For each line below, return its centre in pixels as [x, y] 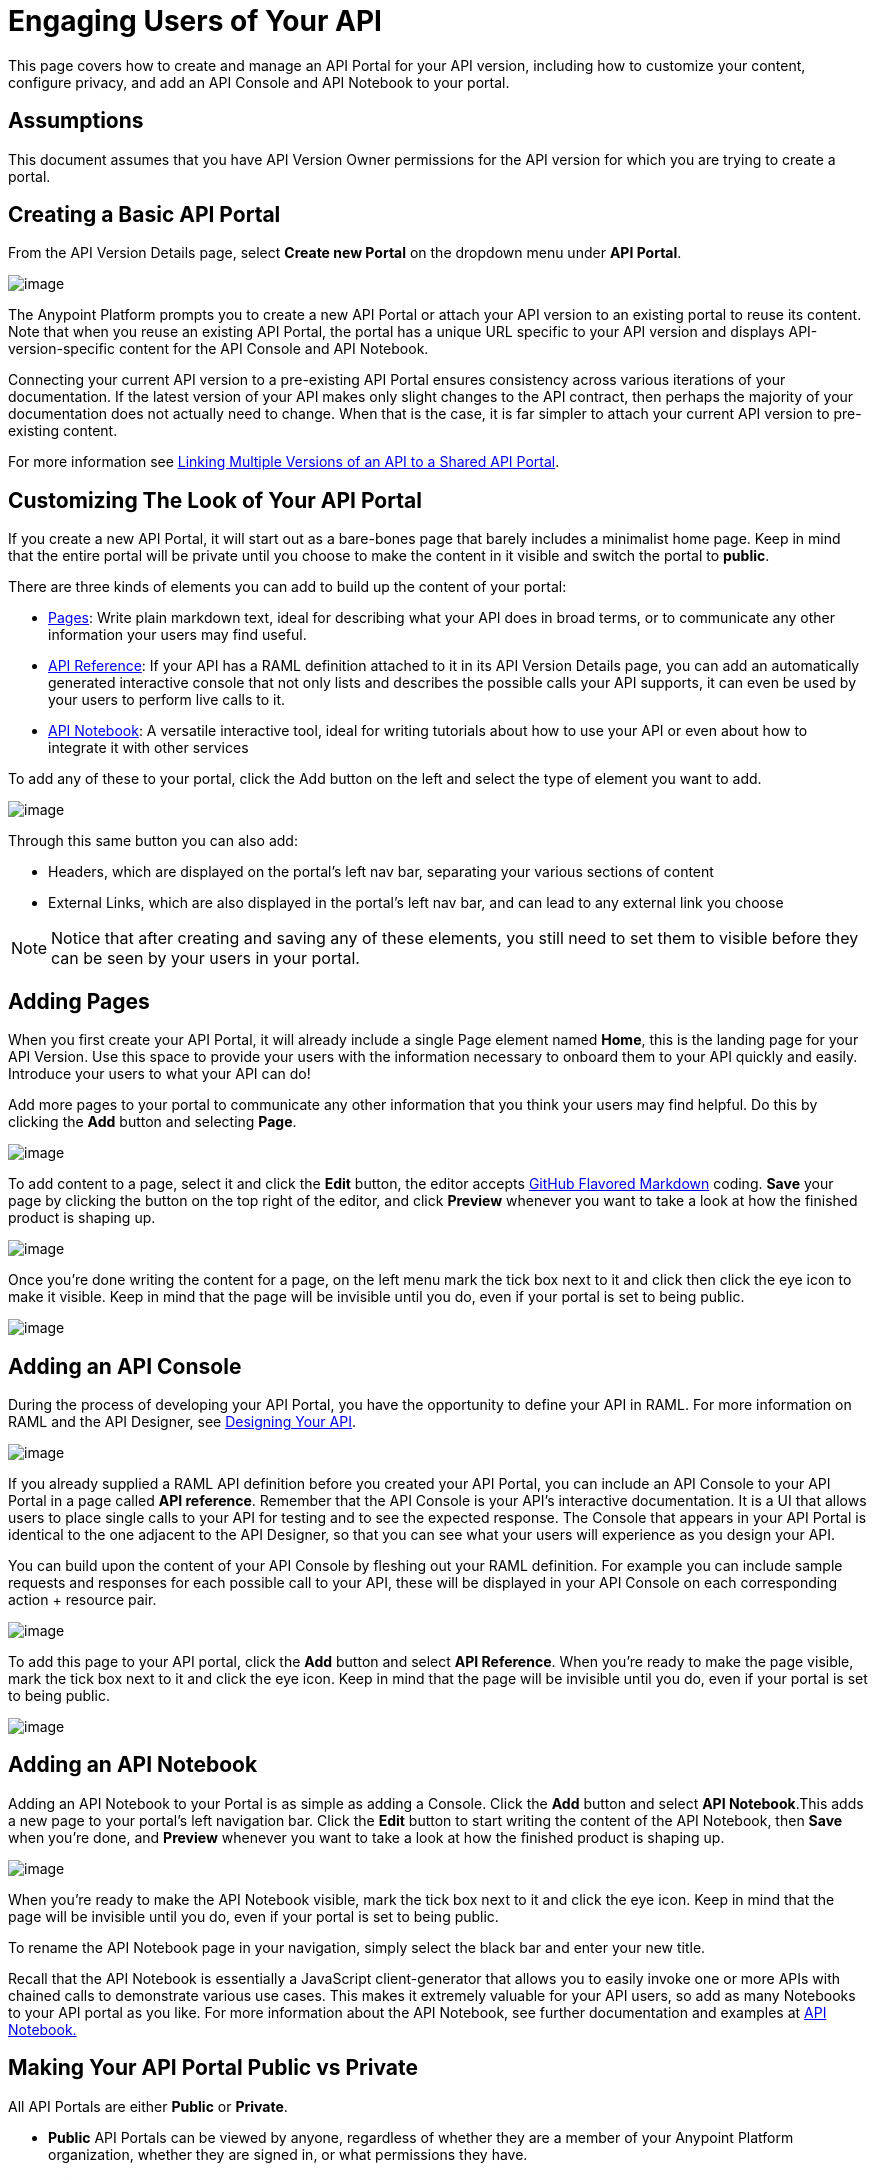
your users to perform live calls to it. [167, 700]
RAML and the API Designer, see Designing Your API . [182, 1421]
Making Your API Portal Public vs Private [213, 2068]
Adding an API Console [125, 1366]
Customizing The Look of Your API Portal [215, 500]
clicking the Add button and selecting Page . [152, 1122]
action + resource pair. [82, 1599]
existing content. [63, 431]
